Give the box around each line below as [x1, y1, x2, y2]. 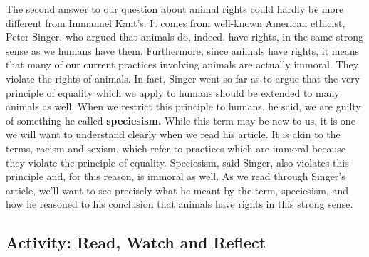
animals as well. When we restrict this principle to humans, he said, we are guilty [6, 99, 361, 114]
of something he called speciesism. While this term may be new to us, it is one [6, 112, 355, 127]
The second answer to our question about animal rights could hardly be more [6, 1, 344, 16]
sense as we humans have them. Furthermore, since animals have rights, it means [6, 43, 359, 58]
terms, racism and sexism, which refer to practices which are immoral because [6, 140, 346, 155]
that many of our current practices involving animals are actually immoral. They [6, 57, 359, 72]
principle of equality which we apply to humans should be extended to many [6, 85, 340, 100]
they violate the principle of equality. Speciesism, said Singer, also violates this [6, 154, 349, 169]
